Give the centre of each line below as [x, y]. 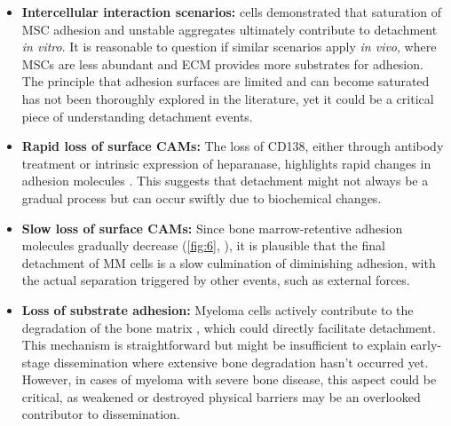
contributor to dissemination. [101, 414]
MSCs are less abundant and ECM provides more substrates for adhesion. [222, 63]
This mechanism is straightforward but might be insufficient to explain [214, 345]
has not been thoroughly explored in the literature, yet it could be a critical [228, 98]
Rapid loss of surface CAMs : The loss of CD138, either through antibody [233, 146]
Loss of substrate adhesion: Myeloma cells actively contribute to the [218, 309]
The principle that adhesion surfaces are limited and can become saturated [225, 81]
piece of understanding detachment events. [137, 116]
